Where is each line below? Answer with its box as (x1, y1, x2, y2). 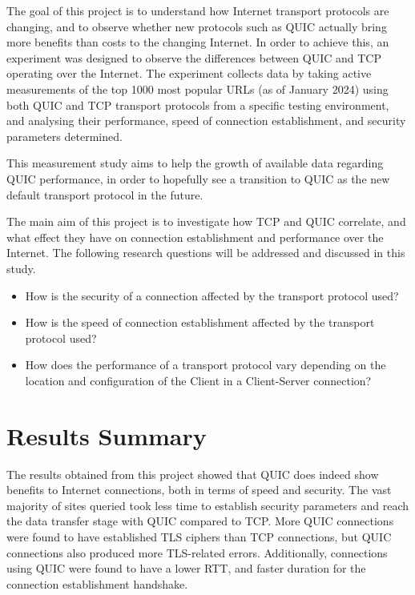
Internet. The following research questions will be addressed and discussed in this (6, 244, 405, 261)
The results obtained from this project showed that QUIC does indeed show (6, 465, 379, 482)
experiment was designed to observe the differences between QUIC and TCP (6, 49, 381, 66)
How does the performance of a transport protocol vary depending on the (25, 356, 386, 373)
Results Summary (6, 419, 207, 452)
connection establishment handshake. (6, 575, 188, 592)
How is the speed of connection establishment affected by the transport (25, 314, 375, 331)
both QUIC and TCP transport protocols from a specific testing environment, (6, 96, 389, 113)
